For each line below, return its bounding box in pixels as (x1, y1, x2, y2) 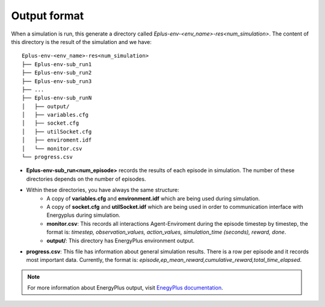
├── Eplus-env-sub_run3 (22, 78, 92, 84)
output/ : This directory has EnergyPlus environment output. (46, 237, 195, 244)
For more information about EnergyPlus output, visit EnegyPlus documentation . (27, 284, 223, 291)
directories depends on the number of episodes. (26, 175, 146, 182)
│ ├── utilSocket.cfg (22, 128, 92, 135)
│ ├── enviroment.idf (22, 137, 92, 144)
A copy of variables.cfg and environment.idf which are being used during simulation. (46, 194, 260, 202)
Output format (11, 9, 84, 22)
